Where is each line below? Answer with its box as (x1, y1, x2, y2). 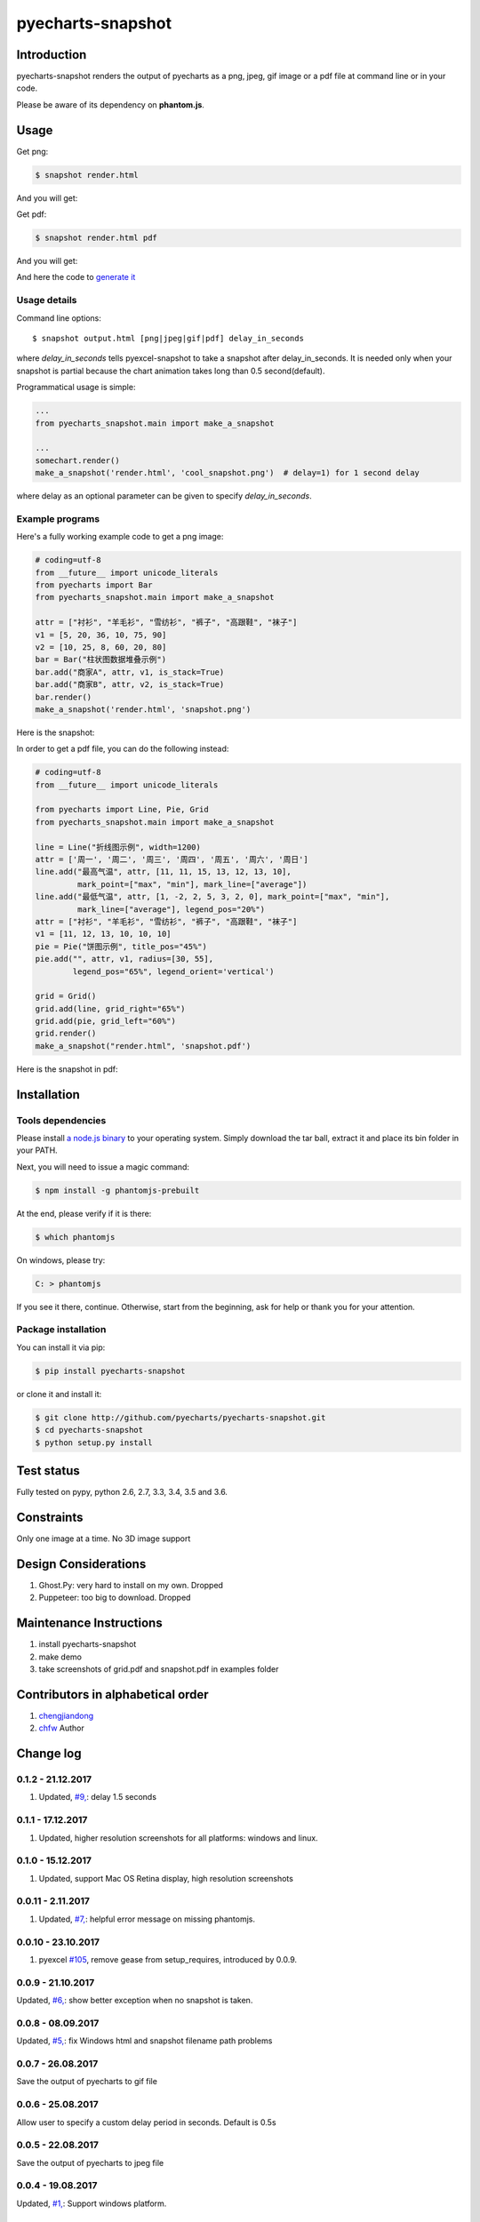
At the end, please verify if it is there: (16, 1208, 152, 1219)
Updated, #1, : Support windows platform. (16, 2198, 167, 2209)
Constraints (16, 1509, 84, 1524)
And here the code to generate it (16, 272, 136, 283)
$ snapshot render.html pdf (35, 233, 157, 244)
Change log (16, 1746, 82, 1762)
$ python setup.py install (35, 1437, 153, 1448)
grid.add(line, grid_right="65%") (35, 1003, 186, 1013)
